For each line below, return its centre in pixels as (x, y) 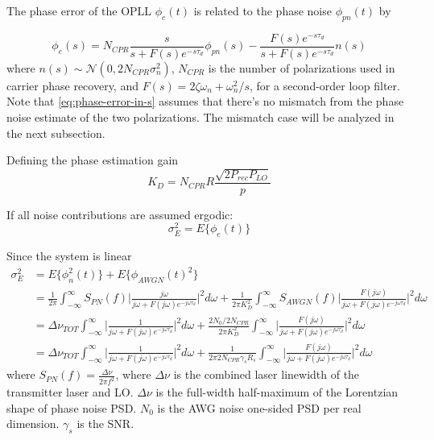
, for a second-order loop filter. (325, 85)
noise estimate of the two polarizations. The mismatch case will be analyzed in (200, 117)
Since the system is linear (69, 256)
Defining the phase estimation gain (93, 160)
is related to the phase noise (262, 10)
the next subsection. (56, 133)
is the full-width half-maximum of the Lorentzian (277, 392)
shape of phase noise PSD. (72, 407)
